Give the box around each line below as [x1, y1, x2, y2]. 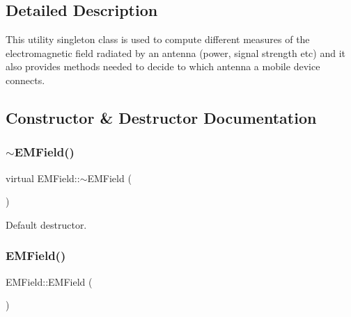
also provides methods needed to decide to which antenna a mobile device [6, 59, 320, 74]
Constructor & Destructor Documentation [6, 106, 317, 128]
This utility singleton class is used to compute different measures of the [6, 32, 310, 47]
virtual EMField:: [6, 170, 80, 185]
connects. [6, 72, 45, 87]
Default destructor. [6, 217, 87, 231]
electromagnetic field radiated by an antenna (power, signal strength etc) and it [6, 45, 345, 60]
